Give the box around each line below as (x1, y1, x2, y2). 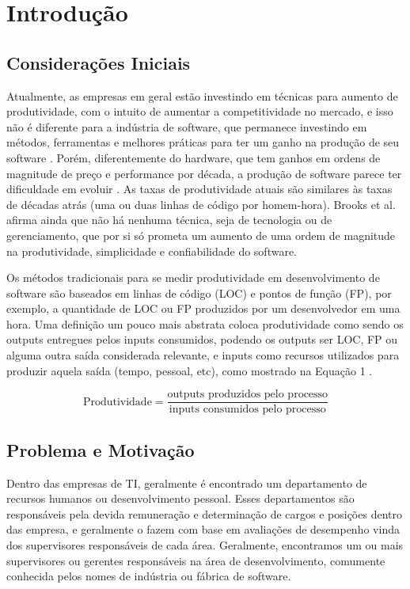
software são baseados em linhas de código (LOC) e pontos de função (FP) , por (6, 284, 392, 301)
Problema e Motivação (6, 437, 195, 462)
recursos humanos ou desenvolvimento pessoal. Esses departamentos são (6, 490, 355, 507)
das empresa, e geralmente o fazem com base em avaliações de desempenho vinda (6, 521, 400, 538)
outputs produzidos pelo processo (167, 389, 328, 401)
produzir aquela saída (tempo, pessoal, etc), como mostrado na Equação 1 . (6, 362, 373, 378)
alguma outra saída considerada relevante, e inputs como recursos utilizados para (6, 347, 400, 363)
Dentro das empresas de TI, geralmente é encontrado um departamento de (6, 474, 367, 491)
